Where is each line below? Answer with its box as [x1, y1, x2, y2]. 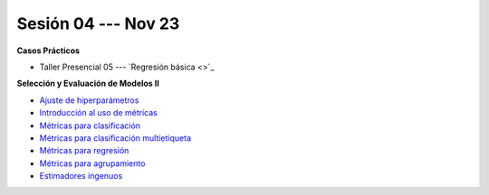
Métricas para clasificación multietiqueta [39, 132, 192, 144]
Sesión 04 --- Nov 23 [16, 14, 180, 33]
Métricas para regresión [39, 145, 129, 156]
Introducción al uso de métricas [39, 107, 158, 118]
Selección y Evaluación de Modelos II [16, 78, 160, 89]
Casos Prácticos [16, 45, 81, 56]
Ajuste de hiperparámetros [39, 95, 139, 106]
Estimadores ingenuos [39, 171, 123, 181]
